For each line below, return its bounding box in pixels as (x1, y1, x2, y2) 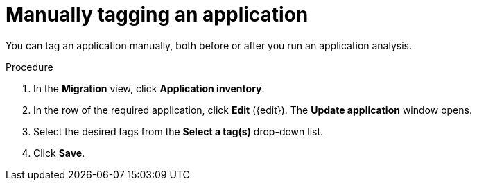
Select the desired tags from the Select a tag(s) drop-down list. (33, 125, 324, 137)
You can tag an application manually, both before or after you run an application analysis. (6, 39, 413, 51)
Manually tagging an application (6, 3, 309, 26)
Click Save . (33, 146, 85, 159)
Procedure (6, 60, 53, 73)
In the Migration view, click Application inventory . (33, 82, 265, 94)
